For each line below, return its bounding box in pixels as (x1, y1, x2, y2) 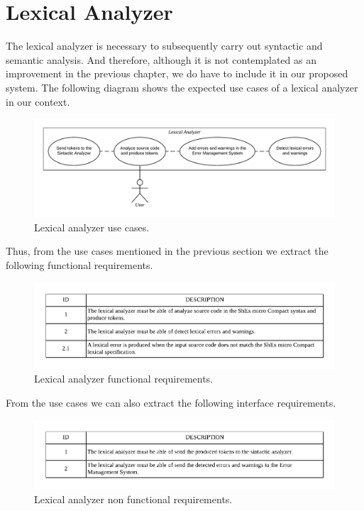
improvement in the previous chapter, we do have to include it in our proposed (6, 66, 348, 81)
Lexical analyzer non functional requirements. (34, 492, 233, 507)
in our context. (6, 94, 70, 109)
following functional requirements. (6, 258, 153, 272)
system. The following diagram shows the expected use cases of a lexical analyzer (6, 79, 358, 94)
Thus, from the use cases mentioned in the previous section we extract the (6, 243, 329, 258)
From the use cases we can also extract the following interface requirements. (6, 395, 336, 410)
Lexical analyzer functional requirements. (34, 371, 214, 386)
